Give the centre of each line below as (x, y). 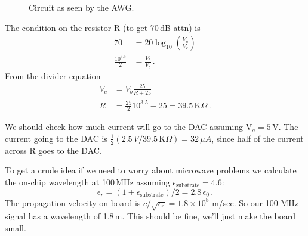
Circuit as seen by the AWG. (81, 7)
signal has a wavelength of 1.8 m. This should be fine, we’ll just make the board (150, 216)
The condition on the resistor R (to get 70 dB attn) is (103, 27)
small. (16, 227)
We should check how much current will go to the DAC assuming (124, 127)
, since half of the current (258, 138)
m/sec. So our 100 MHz (255, 202)
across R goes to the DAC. (53, 150)
